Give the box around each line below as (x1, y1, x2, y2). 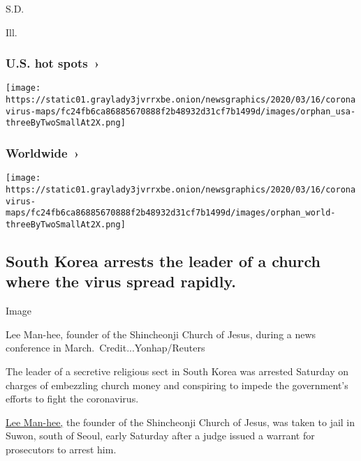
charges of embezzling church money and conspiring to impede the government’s (6, 377, 348, 392)
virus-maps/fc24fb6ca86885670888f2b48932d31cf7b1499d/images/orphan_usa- (6, 106, 356, 116)
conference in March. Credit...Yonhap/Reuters (6, 340, 205, 355)
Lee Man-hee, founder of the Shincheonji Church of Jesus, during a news (6, 326, 316, 341)
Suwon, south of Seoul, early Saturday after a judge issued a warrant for (6, 428, 315, 443)
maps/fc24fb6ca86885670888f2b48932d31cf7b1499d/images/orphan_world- (6, 208, 336, 218)
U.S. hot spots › (6, 54, 100, 72)
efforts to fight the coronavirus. (6, 391, 139, 406)
